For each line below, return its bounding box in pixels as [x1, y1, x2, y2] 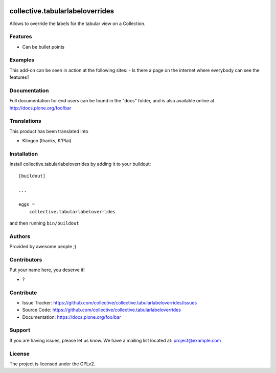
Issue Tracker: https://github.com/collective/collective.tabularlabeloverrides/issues [22, 299, 197, 305]
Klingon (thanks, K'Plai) [22, 138, 72, 144]
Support [9, 326, 31, 334]
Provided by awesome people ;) [9, 244, 77, 250]
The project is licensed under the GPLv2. [9, 361, 96, 367]
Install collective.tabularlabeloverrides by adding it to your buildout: [9, 161, 151, 167]
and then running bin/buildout [9, 220, 79, 226]
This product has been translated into [9, 128, 89, 134]
